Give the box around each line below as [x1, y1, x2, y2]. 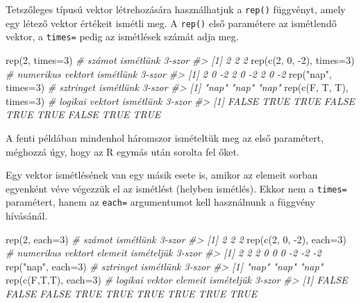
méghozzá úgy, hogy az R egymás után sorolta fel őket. [6, 144, 240, 158]
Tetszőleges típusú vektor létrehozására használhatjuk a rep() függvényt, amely [6, 2, 346, 16]
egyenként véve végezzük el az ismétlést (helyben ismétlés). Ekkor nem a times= [6, 181, 347, 195]
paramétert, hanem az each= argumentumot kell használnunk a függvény [6, 195, 315, 209]
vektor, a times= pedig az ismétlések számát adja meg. [6, 29, 239, 44]
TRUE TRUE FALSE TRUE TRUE [6, 107, 161, 122]
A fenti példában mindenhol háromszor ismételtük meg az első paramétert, [6, 130, 324, 145]
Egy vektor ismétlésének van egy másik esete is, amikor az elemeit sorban [6, 167, 318, 182]
